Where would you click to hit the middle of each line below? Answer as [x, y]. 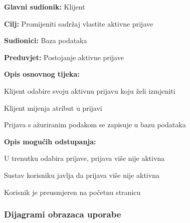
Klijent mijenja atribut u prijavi [53, 107]
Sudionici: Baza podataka [46, 40]
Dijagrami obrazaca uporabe [63, 214]
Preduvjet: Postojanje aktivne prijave [64, 57]
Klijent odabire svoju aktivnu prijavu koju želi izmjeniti [90, 90]
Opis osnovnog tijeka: [42, 74]
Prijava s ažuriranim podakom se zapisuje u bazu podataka [95, 125]
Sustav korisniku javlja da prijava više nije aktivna [82, 175]
